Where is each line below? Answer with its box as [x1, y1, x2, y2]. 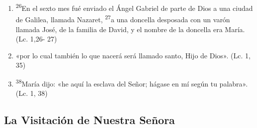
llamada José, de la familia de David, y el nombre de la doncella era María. [15, 24, 245, 34]
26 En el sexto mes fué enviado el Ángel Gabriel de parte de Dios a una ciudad [15, 1, 253, 13]
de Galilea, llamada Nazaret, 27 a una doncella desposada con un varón [15, 13, 230, 24]
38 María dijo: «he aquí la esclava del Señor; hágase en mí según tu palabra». [15, 77, 248, 88]
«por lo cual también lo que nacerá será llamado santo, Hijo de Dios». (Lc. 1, [15, 50, 251, 60]
